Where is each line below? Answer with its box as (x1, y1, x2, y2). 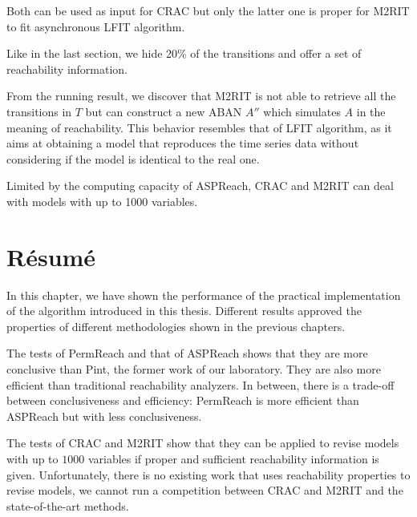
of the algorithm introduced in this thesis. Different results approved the (6, 302, 362, 319)
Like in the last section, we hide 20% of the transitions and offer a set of (6, 45, 362, 62)
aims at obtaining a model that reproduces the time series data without (6, 135, 359, 151)
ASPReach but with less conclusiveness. (6, 407, 202, 424)
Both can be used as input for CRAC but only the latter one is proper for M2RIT (6, 2, 410, 18)
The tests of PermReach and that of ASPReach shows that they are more (6, 345, 368, 361)
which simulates (263, 103, 341, 119)
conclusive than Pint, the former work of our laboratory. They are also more (6, 361, 381, 378)
